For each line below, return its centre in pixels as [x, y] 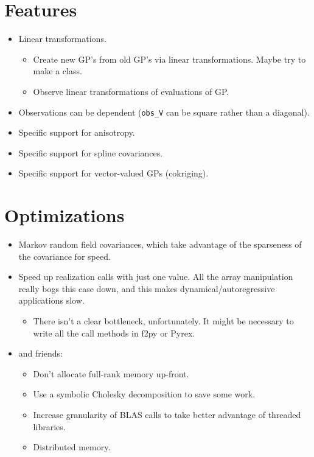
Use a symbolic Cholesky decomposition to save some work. [144, 394]
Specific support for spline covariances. [91, 152]
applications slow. [51, 300]
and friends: [40, 353]
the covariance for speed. [65, 256]
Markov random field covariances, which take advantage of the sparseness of [160, 244]
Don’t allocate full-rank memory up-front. [111, 373]
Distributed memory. [72, 447]
